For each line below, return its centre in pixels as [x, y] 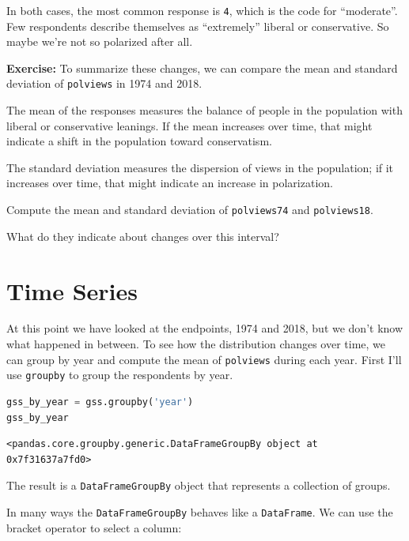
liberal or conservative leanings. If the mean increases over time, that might [189, 125]
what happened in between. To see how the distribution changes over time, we [196, 344]
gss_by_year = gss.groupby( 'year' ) [100, 402]
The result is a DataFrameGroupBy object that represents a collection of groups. [199, 485]
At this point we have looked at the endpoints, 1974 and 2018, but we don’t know [205, 328]
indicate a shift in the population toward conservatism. [139, 141]
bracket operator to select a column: [94, 527]
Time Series [72, 290]
